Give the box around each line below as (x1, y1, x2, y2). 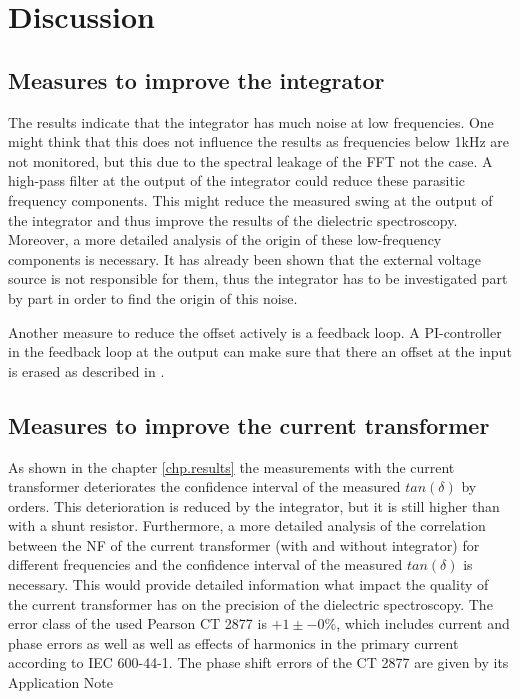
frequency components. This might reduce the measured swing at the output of (8, 189, 493, 210)
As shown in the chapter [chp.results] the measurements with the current (8, 456, 455, 477)
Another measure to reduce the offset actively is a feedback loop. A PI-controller (8, 321, 502, 342)
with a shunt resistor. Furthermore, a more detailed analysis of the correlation (8, 515, 486, 536)
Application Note (8, 672, 114, 693)
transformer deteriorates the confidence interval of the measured (8, 476, 401, 497)
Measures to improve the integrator (8, 64, 385, 95)
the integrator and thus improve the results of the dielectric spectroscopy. (8, 209, 458, 230)
